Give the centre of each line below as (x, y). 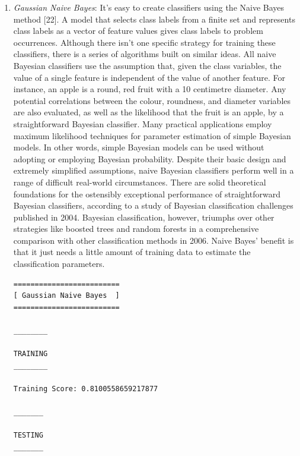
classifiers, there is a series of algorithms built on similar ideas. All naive (145, 54)
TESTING (28, 435)
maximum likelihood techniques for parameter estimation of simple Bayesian (152, 135)
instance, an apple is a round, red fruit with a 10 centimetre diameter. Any (150, 89)
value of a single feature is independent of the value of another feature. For (149, 77)
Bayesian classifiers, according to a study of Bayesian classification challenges (153, 205)
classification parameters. (59, 264)
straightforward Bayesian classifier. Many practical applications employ (143, 123)
